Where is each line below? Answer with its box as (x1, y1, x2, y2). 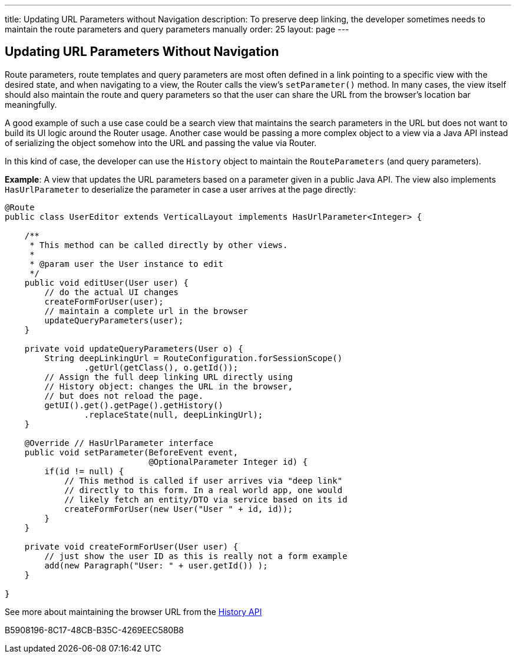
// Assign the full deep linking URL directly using (44, 372, 293, 382)
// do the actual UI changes (44, 287, 179, 297)
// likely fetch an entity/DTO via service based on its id (64, 494, 348, 504)
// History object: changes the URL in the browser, (44, 381, 293, 391)
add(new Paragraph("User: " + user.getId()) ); (44, 560, 268, 570)
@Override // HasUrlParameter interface (24, 438, 214, 448)
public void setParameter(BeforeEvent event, (24, 447, 239, 457)
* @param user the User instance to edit (29, 259, 223, 269)
